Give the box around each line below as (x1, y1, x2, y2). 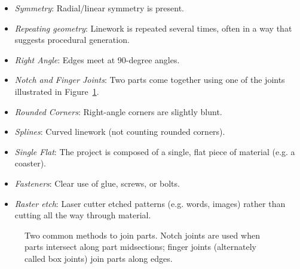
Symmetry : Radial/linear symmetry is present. (14, 2, 185, 14)
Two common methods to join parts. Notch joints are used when (25, 228, 260, 241)
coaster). (14, 157, 47, 169)
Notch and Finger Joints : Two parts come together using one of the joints (14, 73, 285, 86)
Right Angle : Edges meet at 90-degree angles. (14, 53, 180, 66)
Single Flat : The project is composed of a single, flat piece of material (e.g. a (14, 145, 295, 157)
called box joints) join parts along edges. (25, 252, 173, 264)
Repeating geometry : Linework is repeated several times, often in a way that (14, 21, 292, 34)
